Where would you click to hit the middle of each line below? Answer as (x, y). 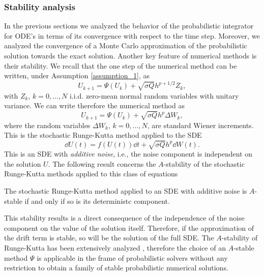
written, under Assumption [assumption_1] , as (77, 75)
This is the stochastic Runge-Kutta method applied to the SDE (103, 135)
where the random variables (47, 125)
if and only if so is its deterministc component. (97, 201)
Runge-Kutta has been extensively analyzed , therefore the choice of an (115, 248)
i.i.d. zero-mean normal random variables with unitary (154, 95)
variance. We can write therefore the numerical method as (94, 105)
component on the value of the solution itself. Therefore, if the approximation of (129, 227)
